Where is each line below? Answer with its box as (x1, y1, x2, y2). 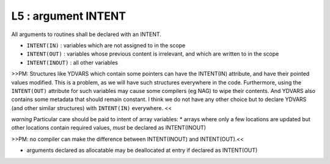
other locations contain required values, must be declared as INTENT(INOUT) (11, 124, 207, 132)
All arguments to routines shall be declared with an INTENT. (11, 31, 162, 38)
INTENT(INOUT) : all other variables (26, 59, 119, 66)
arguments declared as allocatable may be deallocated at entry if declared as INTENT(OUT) (26, 147, 258, 154)
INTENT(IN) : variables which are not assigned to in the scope (26, 42, 186, 49)
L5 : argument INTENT (11, 9, 127, 23)
